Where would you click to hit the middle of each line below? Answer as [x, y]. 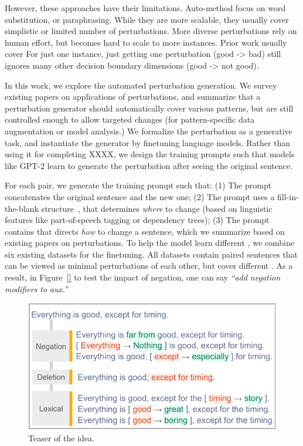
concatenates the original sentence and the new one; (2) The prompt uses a [140, 196]
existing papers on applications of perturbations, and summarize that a [133, 97]
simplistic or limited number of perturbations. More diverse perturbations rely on [151, 31]
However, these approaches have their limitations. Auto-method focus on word [145, 8]
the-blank [22, 208]
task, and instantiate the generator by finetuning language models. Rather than [148, 142]
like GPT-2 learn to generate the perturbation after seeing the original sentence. [149, 165]
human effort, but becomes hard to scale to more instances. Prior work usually [146, 42]
